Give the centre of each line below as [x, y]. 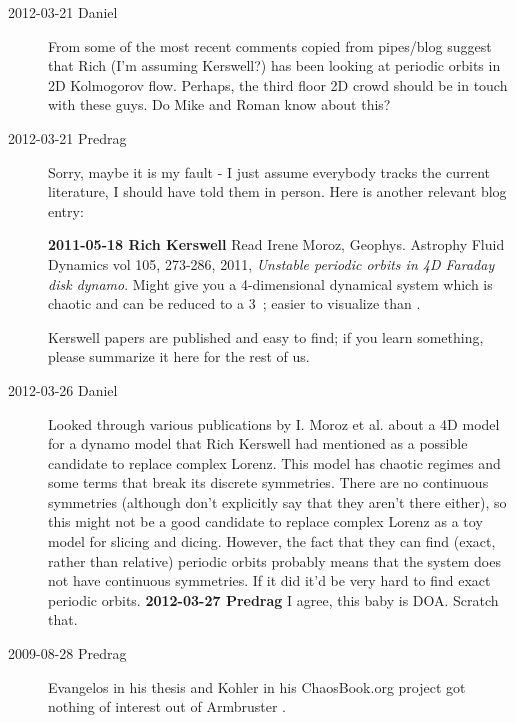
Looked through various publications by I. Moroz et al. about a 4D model [274, 423]
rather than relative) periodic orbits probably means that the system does [274, 560]
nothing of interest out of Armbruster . [167, 706]
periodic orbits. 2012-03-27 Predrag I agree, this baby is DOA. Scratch [273, 599]
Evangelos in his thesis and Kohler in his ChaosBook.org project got [257, 686]
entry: [66, 210]
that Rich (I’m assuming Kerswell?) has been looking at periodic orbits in [274, 65]
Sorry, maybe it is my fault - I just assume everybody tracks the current [269, 171]
